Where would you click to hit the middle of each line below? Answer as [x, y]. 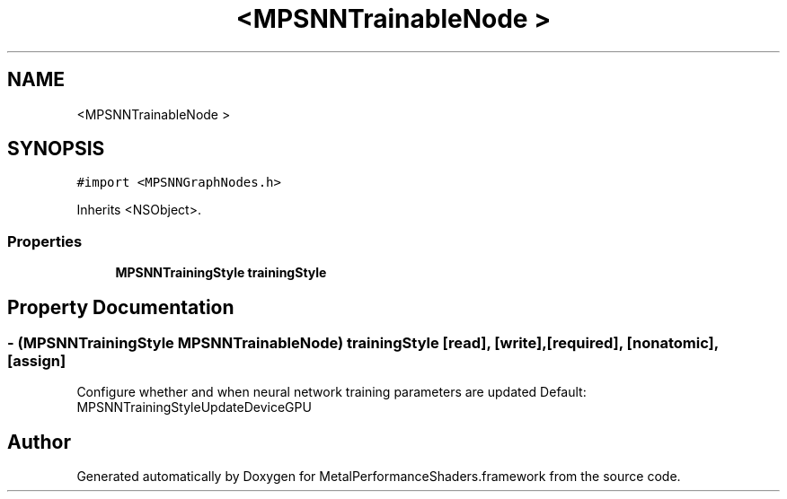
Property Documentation [121, 307]
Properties [45, 241]
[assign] [37, 361]
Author [39, 442]
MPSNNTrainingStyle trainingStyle [221, 273]
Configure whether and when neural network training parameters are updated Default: [332, 392]
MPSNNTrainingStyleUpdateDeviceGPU [194, 407]
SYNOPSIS [56, 149]
